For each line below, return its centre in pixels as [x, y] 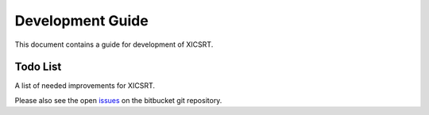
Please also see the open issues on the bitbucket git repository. [118, 100]
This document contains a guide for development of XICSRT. [114, 44]
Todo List [38, 67]
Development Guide [81, 21]
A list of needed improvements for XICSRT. [85, 86]
